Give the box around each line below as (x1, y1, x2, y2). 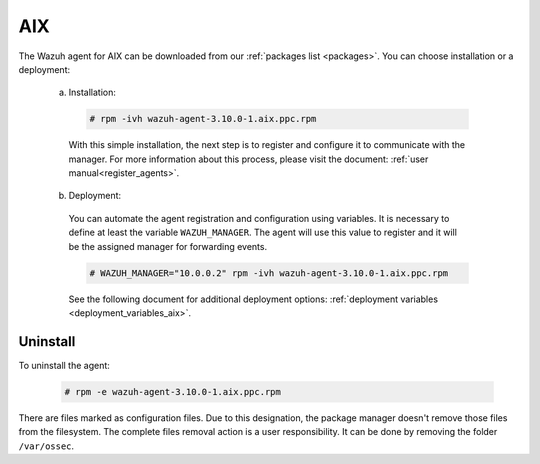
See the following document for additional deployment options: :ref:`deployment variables (68, 293, 439, 305)
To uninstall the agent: (18, 359, 110, 371)
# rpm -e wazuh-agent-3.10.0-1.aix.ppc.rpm (64, 386, 282, 397)
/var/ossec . (18, 440, 75, 452)
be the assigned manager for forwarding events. (68, 240, 268, 252)
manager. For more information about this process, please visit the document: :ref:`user (68, 153, 429, 165)
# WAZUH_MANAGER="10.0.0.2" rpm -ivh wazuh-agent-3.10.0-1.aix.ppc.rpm (89, 267, 449, 279)
